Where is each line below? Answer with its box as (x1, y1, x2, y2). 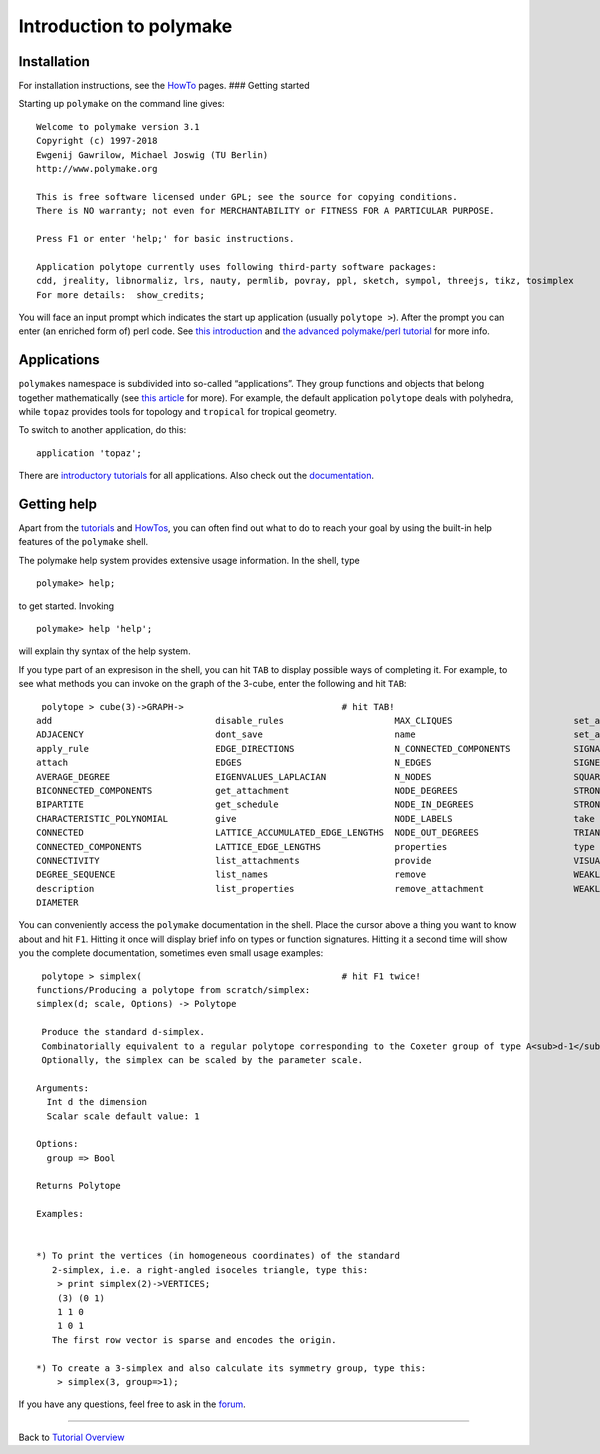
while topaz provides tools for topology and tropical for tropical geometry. (18, 406, 337, 417)
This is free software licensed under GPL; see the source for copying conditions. (36, 191, 459, 202)
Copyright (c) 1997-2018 (36, 135, 158, 147)
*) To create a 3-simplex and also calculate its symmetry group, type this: (36, 1362, 427, 1374)
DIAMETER (36, 897, 79, 909)
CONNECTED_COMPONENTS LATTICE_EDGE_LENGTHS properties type (36, 841, 595, 852)
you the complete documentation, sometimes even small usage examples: (18, 947, 324, 959)
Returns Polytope (36, 1180, 121, 1192)
